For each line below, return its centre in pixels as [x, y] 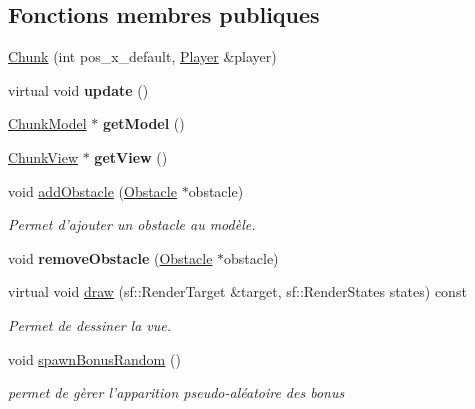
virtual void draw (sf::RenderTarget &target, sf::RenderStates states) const [237, 291]
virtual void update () [78, 89]
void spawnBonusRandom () [94, 358]
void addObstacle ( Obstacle [92, 190]
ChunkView [43, 156]
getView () [131, 156]
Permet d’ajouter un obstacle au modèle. [132, 224]
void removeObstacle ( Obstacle [110, 257]
